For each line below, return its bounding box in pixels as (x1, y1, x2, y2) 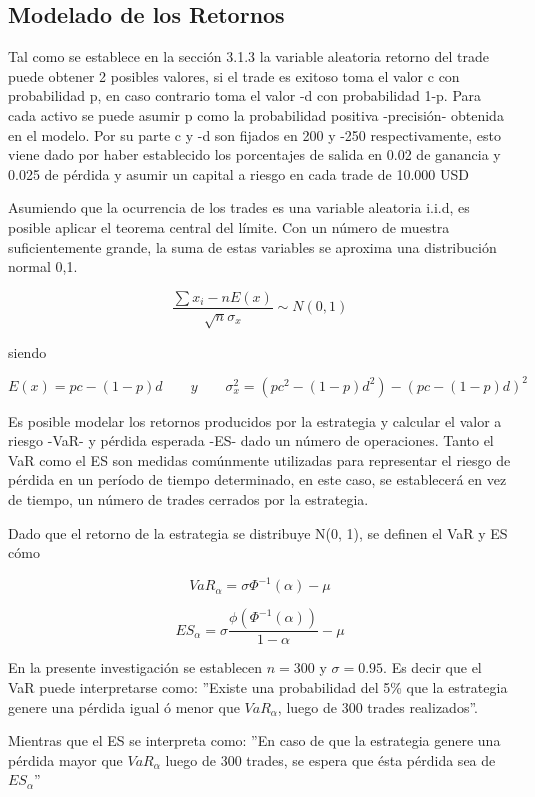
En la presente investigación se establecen (8, 657, 263, 678)
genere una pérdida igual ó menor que (8, 696, 240, 717)
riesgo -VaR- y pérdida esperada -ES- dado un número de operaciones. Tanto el (8, 430, 494, 451)
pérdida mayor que (8, 749, 123, 770)
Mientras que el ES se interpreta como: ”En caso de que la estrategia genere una (8, 730, 501, 751)
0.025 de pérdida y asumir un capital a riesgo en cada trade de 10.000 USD (8, 163, 469, 184)
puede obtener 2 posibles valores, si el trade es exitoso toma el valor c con (8, 65, 460, 86)
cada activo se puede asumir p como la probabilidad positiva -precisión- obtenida (8, 104, 504, 125)
